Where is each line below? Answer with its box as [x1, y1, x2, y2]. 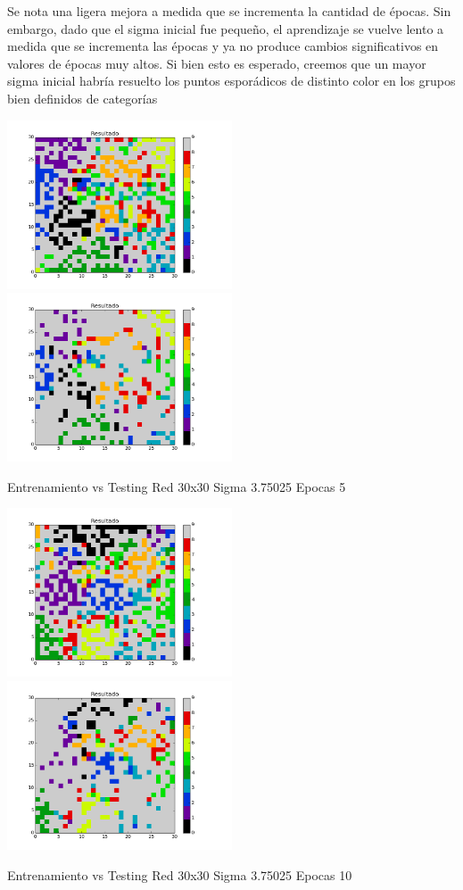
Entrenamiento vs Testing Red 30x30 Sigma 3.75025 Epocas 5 [7, 477, 346, 495]
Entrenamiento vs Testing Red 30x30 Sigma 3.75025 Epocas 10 [7, 865, 352, 884]
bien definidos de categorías [7, 88, 158, 107]
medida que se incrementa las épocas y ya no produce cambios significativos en [7, 37, 439, 55]
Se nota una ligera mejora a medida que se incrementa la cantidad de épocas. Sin [7, 2, 451, 20]
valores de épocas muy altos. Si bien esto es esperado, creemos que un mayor [7, 54, 426, 72]
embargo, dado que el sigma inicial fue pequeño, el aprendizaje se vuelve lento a [7, 19, 444, 37]
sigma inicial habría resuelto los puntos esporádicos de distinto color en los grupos [7, 71, 456, 90]
